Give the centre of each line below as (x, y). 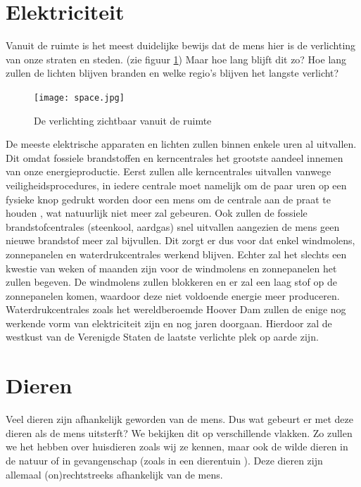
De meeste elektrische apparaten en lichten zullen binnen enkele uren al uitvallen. (181, 144)
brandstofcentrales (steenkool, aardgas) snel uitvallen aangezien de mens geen (173, 226)
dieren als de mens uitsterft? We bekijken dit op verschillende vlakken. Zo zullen (179, 432)
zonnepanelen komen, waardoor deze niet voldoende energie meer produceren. (173, 295)
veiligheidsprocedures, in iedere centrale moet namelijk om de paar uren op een (176, 185)
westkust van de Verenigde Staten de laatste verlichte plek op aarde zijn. (162, 337)
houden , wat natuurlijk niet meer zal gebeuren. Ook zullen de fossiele (157, 213)
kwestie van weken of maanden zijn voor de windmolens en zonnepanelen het (171, 268)
